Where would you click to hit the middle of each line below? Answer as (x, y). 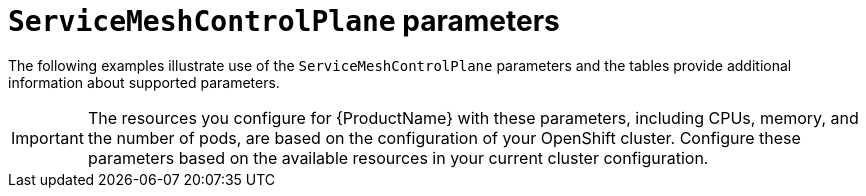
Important (47, 137)
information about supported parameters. (144, 82)
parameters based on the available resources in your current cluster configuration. (398, 157)
